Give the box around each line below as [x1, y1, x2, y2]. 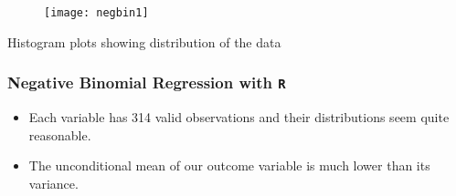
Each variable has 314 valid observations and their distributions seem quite [28, 108, 450, 127]
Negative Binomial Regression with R [7, 71, 286, 94]
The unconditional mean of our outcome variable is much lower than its [28, 156, 430, 175]
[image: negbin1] [44, 6, 149, 19]
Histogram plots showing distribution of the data [7, 32, 281, 51]
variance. [28, 173, 79, 192]
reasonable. [28, 125, 91, 144]
